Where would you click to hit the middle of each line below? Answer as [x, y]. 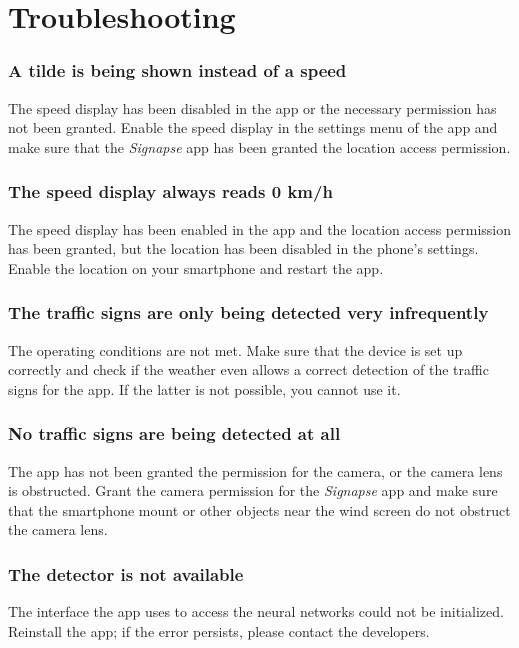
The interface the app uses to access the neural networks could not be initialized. [256, 611]
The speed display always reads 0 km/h [170, 191]
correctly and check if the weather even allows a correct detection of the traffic [248, 369]
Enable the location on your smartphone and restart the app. [196, 267]
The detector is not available [126, 573]
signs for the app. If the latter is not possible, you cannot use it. [204, 388]
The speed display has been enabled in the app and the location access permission [260, 228]
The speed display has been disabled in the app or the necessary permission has [252, 107]
